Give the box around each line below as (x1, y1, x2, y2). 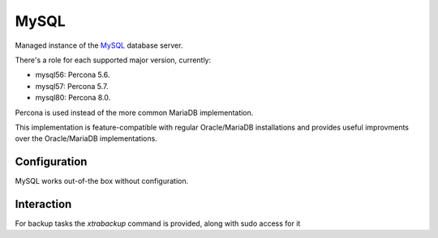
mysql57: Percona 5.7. (35, 81, 109, 91)
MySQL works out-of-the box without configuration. (15, 176, 189, 186)
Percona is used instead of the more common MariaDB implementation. (15, 108, 254, 117)
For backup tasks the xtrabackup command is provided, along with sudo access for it (15, 219, 301, 228)
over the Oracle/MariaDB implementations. (15, 134, 157, 143)
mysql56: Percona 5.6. (35, 70, 110, 80)
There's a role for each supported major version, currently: (15, 55, 212, 65)
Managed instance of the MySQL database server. (15, 40, 183, 50)
